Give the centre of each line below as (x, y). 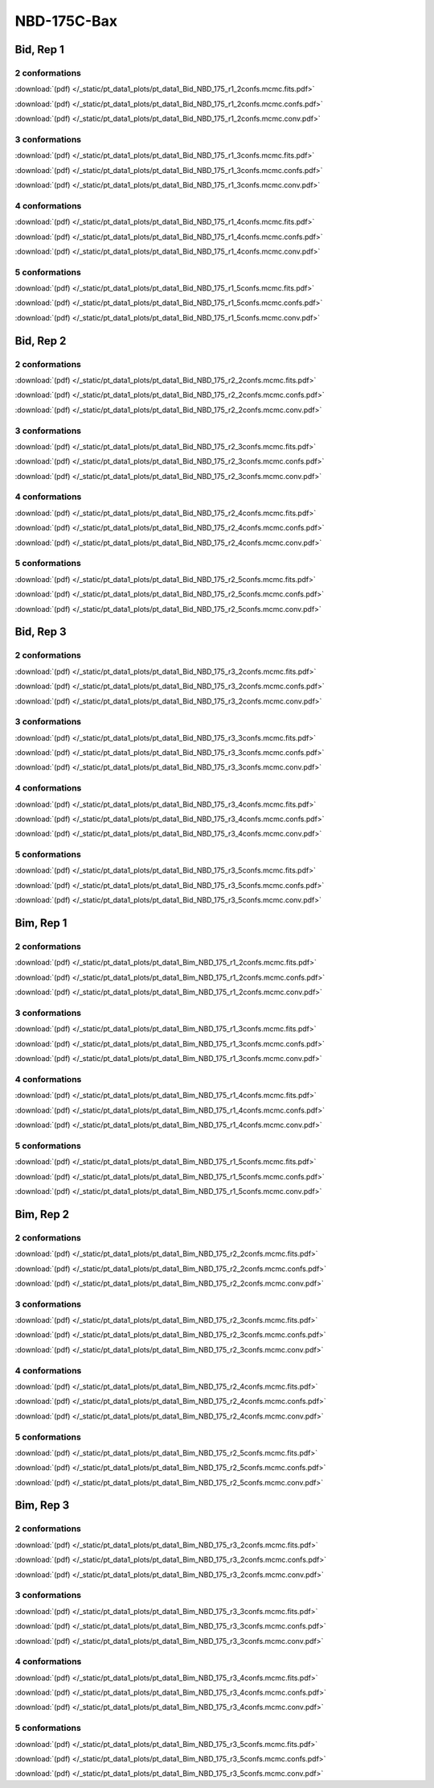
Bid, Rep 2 (41, 341)
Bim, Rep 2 (42, 1214)
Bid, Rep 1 (39, 50)
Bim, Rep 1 (41, 923)
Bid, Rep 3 (41, 632)
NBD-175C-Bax (66, 21)
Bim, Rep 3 (42, 1505)
